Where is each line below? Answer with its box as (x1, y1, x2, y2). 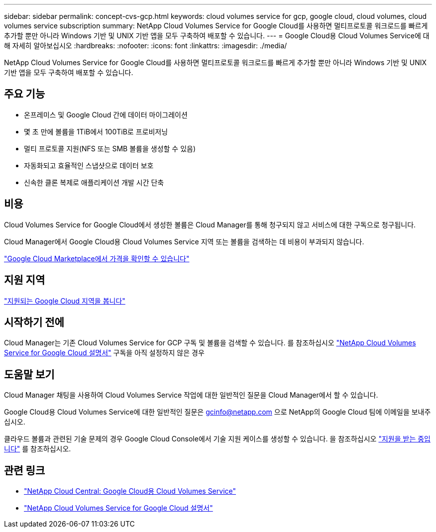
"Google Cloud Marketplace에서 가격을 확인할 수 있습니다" (4, 254, 190, 263)
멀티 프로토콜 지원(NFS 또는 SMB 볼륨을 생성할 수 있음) (24, 144, 196, 153)
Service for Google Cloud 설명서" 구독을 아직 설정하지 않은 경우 (4, 348, 205, 357)
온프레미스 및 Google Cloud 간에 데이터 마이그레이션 (24, 110, 188, 119)
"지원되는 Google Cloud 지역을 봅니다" (4, 296, 125, 305)
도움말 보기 (4, 368, 55, 381)
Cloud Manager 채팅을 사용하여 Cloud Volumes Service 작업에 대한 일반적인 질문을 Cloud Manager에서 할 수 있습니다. (4, 391, 378, 400)
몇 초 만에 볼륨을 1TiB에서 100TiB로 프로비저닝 (24, 127, 168, 136)
